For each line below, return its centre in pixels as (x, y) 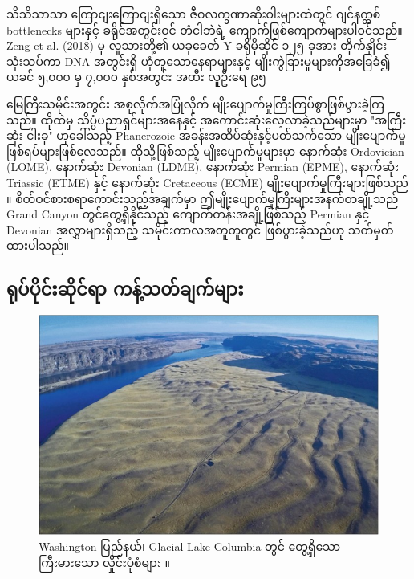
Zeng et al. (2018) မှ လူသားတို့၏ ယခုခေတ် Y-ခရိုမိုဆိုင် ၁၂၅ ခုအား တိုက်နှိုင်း (197, 45)
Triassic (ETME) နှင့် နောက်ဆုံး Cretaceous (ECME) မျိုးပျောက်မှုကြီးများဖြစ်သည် (207, 182)
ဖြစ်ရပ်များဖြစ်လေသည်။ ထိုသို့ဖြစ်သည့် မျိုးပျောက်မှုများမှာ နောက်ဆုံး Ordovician (205, 151)
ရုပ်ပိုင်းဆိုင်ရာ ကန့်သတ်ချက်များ (125, 289)
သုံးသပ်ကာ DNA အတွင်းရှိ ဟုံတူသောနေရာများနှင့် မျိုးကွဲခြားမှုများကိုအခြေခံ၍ (199, 61)
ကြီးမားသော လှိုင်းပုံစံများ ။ (104, 562)
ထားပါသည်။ (38, 245)
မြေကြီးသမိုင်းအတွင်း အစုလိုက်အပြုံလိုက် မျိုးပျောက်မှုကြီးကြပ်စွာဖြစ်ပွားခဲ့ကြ (195, 103)
